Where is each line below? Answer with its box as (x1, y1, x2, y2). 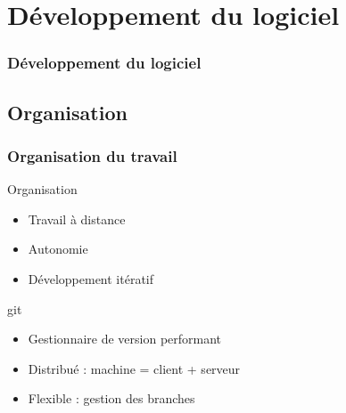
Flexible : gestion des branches (28, 389, 195, 408)
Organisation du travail (7, 144, 177, 166)
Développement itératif (28, 270, 154, 287)
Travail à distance (28, 209, 126, 228)
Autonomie (28, 239, 88, 258)
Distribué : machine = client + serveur (28, 359, 241, 377)
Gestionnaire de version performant (28, 329, 222, 348)
